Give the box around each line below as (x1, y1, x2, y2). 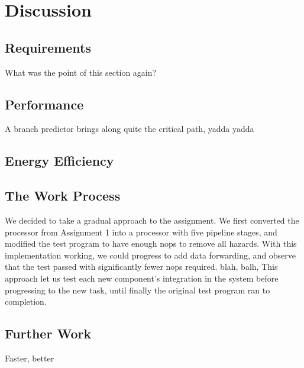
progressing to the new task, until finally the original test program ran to (5, 283, 270, 296)
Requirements (5, 38, 91, 56)
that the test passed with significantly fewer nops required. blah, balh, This (5, 260, 278, 273)
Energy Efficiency (5, 151, 114, 170)
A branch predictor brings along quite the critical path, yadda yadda (5, 122, 254, 135)
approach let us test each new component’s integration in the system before (5, 272, 279, 284)
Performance (5, 95, 84, 113)
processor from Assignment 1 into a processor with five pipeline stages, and (5, 225, 277, 238)
